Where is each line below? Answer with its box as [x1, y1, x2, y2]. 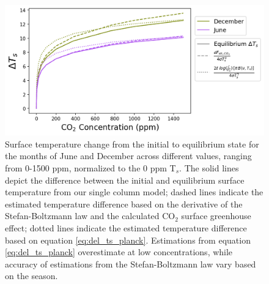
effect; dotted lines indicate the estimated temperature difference [5, 221, 247, 234]
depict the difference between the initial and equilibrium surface [5, 173, 245, 186]
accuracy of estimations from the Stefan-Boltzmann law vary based [5, 257, 256, 270]
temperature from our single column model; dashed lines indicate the [5, 185, 263, 198]
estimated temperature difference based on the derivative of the [5, 197, 243, 210]
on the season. [5, 269, 58, 282]
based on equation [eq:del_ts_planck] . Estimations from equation [5, 233, 251, 246]
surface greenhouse [181, 209, 251, 222]
